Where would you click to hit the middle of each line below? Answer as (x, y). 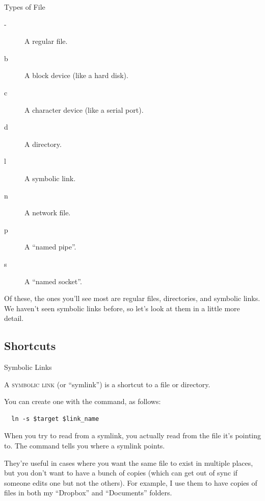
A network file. (48, 212)
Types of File (25, 7)
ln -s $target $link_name (55, 419)
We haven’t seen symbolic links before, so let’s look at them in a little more (122, 308)
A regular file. (46, 41)
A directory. (43, 144)
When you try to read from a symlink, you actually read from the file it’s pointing (132, 435)
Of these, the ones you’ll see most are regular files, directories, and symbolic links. (132, 298)
